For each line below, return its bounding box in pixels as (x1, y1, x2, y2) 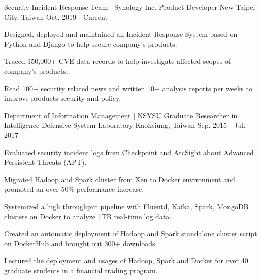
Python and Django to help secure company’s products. (4, 38, 177, 49)
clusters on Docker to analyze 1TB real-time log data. (4, 211, 172, 221)
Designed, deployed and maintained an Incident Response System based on (4, 29, 238, 39)
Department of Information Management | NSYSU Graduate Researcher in (4, 109, 238, 120)
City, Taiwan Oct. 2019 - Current (4, 11, 108, 22)
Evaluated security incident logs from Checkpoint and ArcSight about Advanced (4, 147, 254, 157)
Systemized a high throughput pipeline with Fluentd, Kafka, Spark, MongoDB (4, 201, 249, 211)
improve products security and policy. (4, 93, 121, 103)
